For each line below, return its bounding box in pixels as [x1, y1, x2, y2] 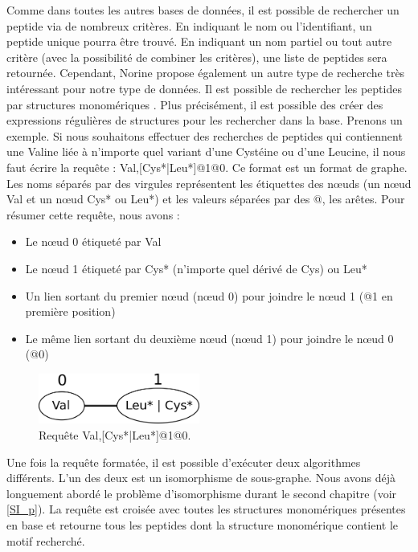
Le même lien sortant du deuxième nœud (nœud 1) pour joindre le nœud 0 [25, 329, 394, 346]
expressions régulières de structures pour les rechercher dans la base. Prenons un [6, 112, 403, 129]
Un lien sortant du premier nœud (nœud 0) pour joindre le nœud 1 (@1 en [25, 287, 393, 304]
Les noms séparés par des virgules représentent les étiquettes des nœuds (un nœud [6, 174, 412, 191]
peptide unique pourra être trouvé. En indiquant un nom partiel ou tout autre [6, 33, 392, 50]
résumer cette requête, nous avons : [6, 206, 180, 223]
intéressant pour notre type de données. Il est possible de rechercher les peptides [6, 80, 402, 96]
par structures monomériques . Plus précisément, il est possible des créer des [6, 96, 383, 112]
